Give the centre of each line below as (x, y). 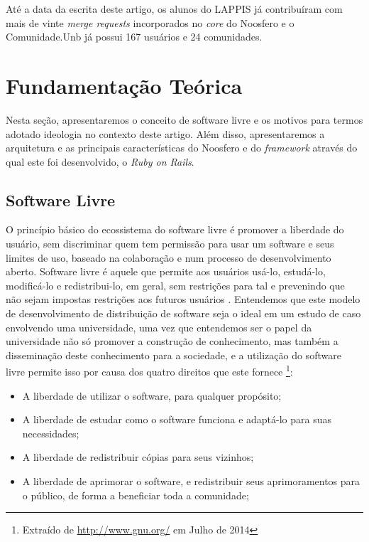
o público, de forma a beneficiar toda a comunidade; (136, 495)
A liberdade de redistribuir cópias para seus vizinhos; (138, 457)
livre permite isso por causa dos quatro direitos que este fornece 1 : (149, 371)
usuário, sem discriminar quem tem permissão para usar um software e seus (170, 244)
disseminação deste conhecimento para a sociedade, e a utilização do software (174, 355)
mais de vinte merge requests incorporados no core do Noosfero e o (150, 22)
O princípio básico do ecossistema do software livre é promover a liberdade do (175, 229)
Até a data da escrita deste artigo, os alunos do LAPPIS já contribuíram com (174, 9)
